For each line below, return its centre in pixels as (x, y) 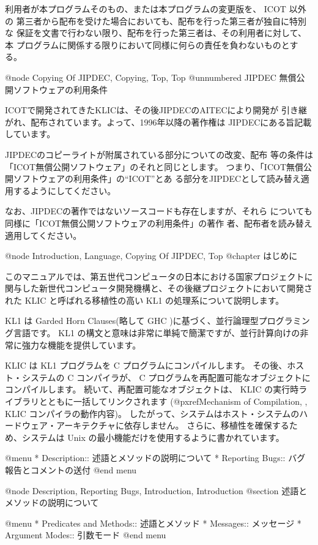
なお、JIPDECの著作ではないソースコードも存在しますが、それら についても (159, 211)
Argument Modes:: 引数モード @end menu (86, 535)
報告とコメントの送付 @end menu (71, 470)
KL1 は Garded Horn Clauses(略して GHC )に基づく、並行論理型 (132, 321)
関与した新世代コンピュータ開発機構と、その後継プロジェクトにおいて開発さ (159, 288)
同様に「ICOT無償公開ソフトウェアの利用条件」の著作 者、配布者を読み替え (159, 223)
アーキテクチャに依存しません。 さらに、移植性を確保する (172, 425)
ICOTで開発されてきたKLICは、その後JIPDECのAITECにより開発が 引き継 (156, 110)
